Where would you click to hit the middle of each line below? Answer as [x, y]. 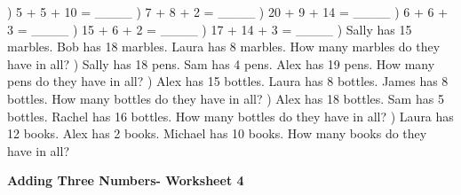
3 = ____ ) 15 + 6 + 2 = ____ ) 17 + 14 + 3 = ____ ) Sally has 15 [210, 29]
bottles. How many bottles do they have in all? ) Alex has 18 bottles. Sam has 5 [226, 98]
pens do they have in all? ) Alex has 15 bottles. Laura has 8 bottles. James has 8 [228, 81]
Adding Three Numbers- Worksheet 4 [126, 180]
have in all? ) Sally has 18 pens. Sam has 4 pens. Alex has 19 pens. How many [221, 63]
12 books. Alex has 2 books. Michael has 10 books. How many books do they [217, 133]
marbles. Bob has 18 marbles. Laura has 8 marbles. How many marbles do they [224, 47]
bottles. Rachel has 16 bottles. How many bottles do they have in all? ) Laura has [230, 116]
